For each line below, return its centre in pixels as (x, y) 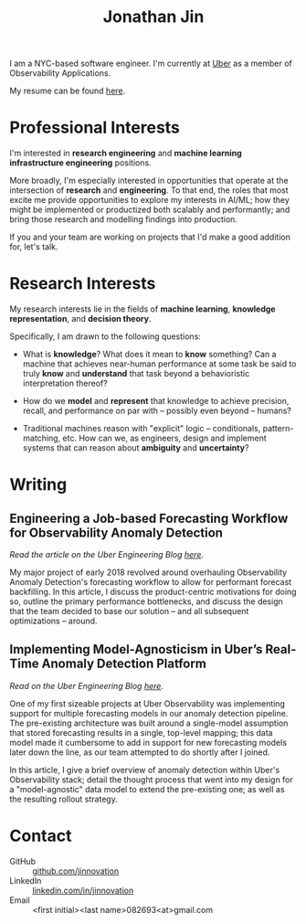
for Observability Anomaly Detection (116, 532)
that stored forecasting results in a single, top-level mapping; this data (141, 732)
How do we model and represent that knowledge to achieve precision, (156, 401)
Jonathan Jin (153, 17)
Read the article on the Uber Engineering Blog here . (106, 555)
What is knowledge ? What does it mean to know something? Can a (149, 355)
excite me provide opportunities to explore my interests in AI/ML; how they (150, 200)
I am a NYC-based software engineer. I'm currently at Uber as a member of (151, 64)
